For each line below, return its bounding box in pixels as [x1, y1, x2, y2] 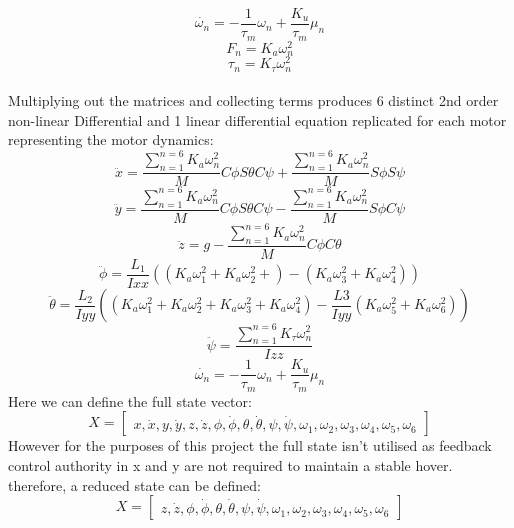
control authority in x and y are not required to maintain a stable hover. [8, 455, 453, 476]
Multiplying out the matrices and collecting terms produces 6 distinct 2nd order [8, 90, 499, 111]
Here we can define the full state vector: [8, 390, 252, 411]
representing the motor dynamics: [8, 129, 214, 150]
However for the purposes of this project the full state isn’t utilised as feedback [8, 435, 492, 456]
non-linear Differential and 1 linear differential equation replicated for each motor [8, 109, 507, 130]
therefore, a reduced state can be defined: [8, 474, 261, 495]
